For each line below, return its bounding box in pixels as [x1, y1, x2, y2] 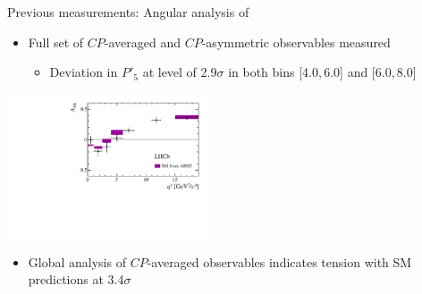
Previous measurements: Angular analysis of [7, 3, 249, 21]
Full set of [28, 32, 84, 51]
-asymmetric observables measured [201, 32, 391, 51]
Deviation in [49, 63, 118, 81]
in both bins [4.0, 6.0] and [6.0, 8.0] [228, 63, 417, 81]
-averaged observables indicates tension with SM [147, 252, 412, 271]
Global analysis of [28, 252, 126, 271]
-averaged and [104, 32, 181, 51]
